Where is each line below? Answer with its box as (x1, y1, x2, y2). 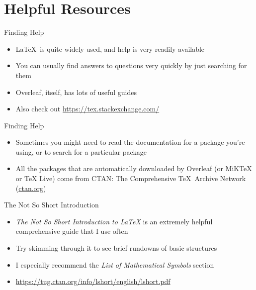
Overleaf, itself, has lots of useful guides (15, 87, 137, 97)
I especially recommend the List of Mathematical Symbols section (15, 259, 214, 270)
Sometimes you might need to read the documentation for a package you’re (15, 137, 245, 147)
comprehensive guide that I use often (15, 226, 128, 236)
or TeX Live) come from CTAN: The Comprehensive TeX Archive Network (15, 173, 246, 184)
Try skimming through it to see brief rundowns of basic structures (15, 243, 217, 253)
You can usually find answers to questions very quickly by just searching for (15, 60, 247, 71)
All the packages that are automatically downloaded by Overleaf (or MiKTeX (15, 163, 252, 174)
